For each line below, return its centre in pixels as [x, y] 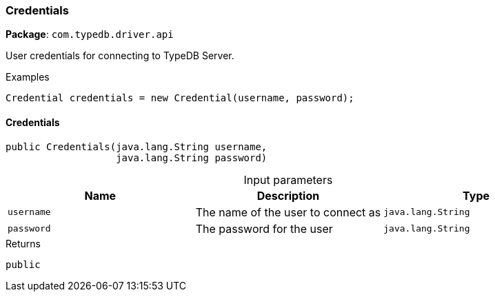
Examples [28, 77]
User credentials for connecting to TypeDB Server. [120, 56]
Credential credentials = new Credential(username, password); [180, 98]
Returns [23, 243]
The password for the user [264, 228]
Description [288, 195]
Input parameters [288, 180]
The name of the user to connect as [288, 212]
